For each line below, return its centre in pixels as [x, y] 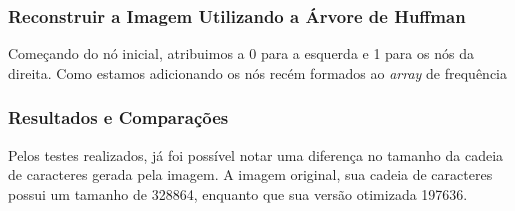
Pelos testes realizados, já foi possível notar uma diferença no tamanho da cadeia [256, 154]
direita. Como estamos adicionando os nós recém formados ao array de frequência [258, 72]
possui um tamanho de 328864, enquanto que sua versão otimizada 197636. [238, 193]
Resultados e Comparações [118, 117]
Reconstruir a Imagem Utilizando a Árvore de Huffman [237, 15]
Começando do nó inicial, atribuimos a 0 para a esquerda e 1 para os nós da [241, 53]
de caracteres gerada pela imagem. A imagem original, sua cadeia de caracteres [250, 174]
